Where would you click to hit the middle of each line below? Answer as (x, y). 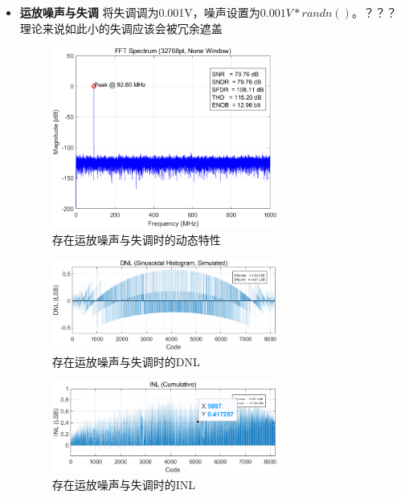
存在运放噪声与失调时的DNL (126, 361)
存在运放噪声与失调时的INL (124, 484)
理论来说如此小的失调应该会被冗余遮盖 (121, 28)
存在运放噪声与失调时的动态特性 (136, 240)
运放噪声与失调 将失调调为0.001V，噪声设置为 (140, 12)
